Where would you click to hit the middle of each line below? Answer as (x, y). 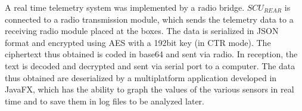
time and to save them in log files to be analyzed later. (105, 101)
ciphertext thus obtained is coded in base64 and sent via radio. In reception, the (151, 54)
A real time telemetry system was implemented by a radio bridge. (125, 7)
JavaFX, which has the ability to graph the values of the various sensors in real (150, 89)
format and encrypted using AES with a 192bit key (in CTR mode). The (138, 42)
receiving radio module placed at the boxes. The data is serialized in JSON (142, 31)
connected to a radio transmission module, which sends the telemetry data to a (149, 19)
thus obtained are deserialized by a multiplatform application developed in (141, 77)
